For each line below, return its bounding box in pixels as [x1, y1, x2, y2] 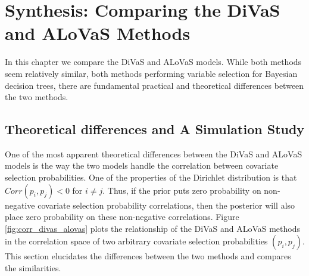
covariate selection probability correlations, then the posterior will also [38, 199, 295, 211]
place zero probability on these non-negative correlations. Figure [5, 210, 239, 223]
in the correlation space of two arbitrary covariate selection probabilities [5, 235, 268, 247]
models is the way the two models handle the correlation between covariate [5, 159, 279, 172]
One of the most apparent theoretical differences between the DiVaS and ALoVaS [5, 147, 302, 160]
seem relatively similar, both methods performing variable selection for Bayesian [5, 67, 298, 79]
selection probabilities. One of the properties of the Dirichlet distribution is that [5, 171, 297, 184]
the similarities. [5, 262, 61, 274]
